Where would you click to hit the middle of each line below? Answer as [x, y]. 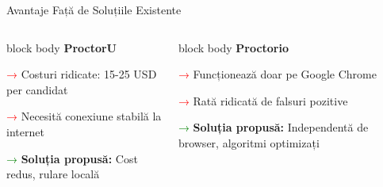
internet [25, 131]
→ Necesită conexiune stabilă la [84, 116]
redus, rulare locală [53, 174]
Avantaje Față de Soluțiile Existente [94, 10]
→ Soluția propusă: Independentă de [273, 127]
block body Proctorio [234, 47]
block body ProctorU [62, 47]
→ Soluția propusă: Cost [72, 158]
